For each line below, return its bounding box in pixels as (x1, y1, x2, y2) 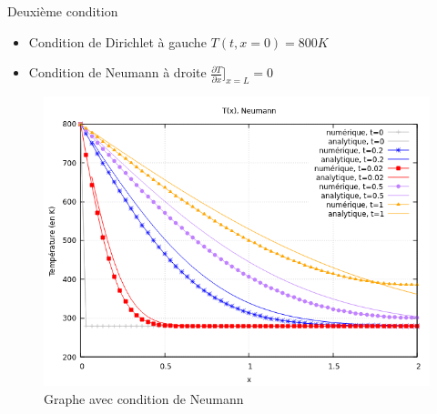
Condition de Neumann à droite (28, 63, 207, 82)
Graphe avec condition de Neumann (44, 389, 244, 408)
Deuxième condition (7, 2, 118, 20)
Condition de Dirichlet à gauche (28, 32, 207, 51)
